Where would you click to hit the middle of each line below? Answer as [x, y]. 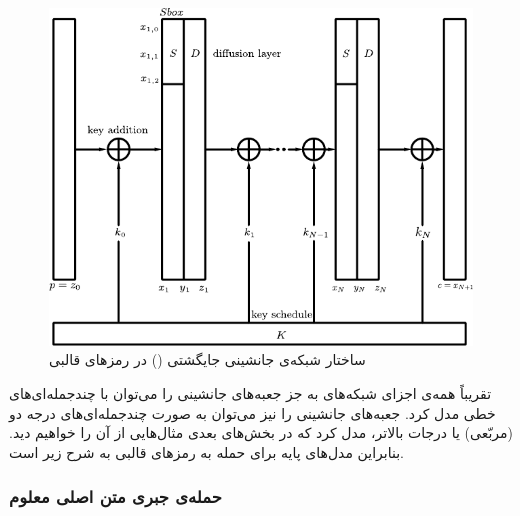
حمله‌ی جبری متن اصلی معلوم [115, 496]
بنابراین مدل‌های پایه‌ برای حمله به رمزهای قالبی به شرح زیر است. [206, 451]
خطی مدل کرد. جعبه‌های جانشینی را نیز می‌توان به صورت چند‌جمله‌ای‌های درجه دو [252, 412]
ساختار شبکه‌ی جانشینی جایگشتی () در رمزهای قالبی [207, 359]
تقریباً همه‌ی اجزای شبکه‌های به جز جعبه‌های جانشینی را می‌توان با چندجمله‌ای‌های [250, 393]
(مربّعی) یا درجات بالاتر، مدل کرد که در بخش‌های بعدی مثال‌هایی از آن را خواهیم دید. [261, 432]
